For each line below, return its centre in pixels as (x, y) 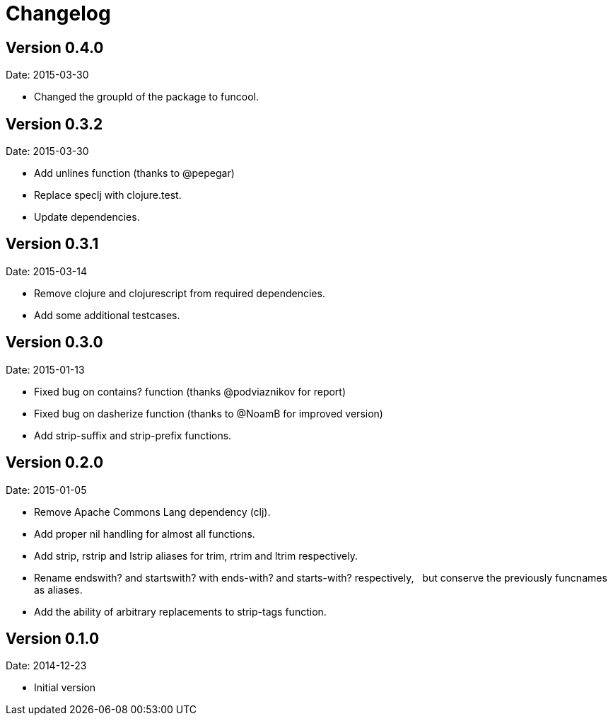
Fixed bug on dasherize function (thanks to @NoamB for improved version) (209, 413)
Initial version (65, 688)
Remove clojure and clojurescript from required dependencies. (180, 293)
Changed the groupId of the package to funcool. (146, 97)
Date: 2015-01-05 (46, 490)
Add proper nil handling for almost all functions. (145, 533)
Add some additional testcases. (107, 315)
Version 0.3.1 (52, 244)
